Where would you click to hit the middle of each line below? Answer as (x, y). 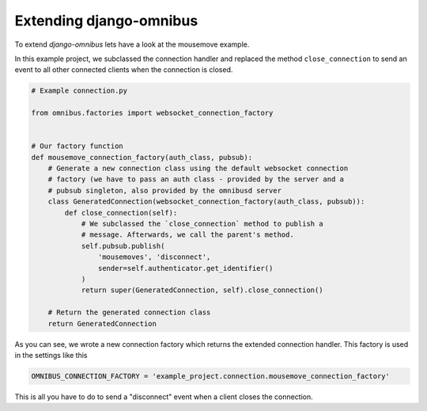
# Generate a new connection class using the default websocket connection (198, 169)
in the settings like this (51, 355)
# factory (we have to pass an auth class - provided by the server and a (196, 179)
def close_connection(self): (121, 213)
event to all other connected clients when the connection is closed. (124, 70)
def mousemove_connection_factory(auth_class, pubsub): (142, 157)
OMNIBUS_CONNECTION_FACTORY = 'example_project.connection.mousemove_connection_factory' (211, 376)
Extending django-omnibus (106, 21)
